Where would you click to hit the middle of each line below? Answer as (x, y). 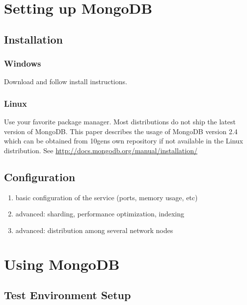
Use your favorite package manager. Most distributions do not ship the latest (120, 122)
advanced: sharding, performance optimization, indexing (100, 214)
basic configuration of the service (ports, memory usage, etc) (107, 197)
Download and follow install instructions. (66, 82)
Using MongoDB (62, 264)
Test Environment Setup (68, 295)
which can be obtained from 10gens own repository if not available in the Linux (123, 141)
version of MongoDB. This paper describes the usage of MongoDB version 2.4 (121, 131)
